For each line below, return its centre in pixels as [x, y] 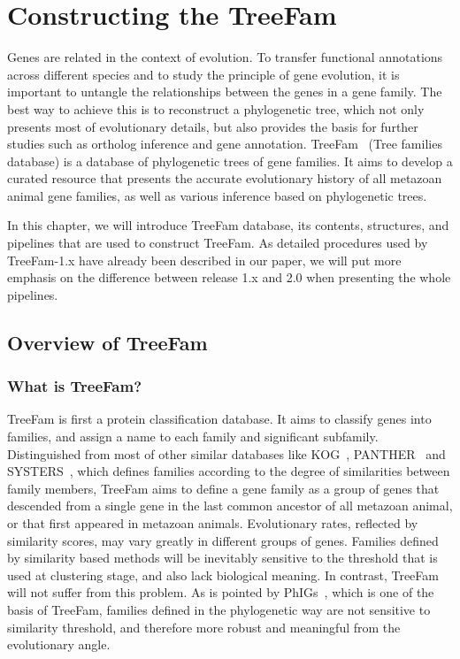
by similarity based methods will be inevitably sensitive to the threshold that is [222, 558]
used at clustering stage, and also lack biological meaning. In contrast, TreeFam [223, 575]
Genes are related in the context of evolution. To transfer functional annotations [225, 57]
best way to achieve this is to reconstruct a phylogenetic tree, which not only [216, 108]
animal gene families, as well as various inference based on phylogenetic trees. [217, 195]
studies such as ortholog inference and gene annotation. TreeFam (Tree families [225, 144]
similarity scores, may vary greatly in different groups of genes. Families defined [223, 540]
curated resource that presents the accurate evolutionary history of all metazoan [225, 178]
